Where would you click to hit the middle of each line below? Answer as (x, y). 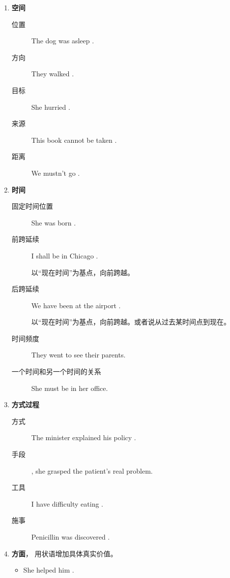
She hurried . (51, 107)
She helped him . (49, 570)
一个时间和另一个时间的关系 (56, 371)
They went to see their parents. (78, 355)
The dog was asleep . (63, 41)
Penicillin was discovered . (71, 537)
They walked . (53, 74)
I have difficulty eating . (67, 503)
